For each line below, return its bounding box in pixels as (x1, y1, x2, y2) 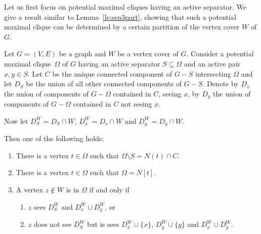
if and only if (89, 184, 129, 195)
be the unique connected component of (52, 68, 172, 79)
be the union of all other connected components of (26, 78, 182, 89)
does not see (33, 219, 72, 229)
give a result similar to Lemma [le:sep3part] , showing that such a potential (4, 11, 236, 22)
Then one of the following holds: (4, 133, 104, 144)
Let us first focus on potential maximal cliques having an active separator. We (4, 2, 247, 12)
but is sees (87, 219, 119, 229)
